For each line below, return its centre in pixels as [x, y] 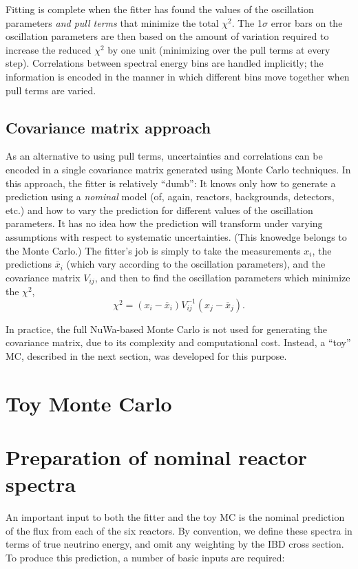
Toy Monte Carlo [89, 403]
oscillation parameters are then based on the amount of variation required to [167, 36]
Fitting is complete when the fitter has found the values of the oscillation [160, 9]
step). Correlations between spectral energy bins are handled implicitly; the [165, 63]
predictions [29, 264]
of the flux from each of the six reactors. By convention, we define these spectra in [179, 530]
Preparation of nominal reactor [157, 457]
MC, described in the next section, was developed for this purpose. [146, 355]
